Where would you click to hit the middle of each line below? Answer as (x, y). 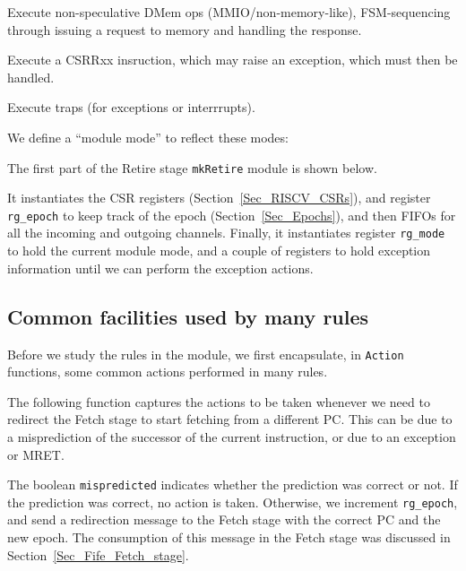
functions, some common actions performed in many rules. (168, 372)
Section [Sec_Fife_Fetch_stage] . (98, 554)
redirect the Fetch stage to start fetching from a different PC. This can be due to (230, 419)
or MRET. (36, 454)
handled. (31, 77)
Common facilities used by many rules (188, 316)
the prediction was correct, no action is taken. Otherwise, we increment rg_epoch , (233, 502)
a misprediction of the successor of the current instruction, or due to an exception (232, 436)
